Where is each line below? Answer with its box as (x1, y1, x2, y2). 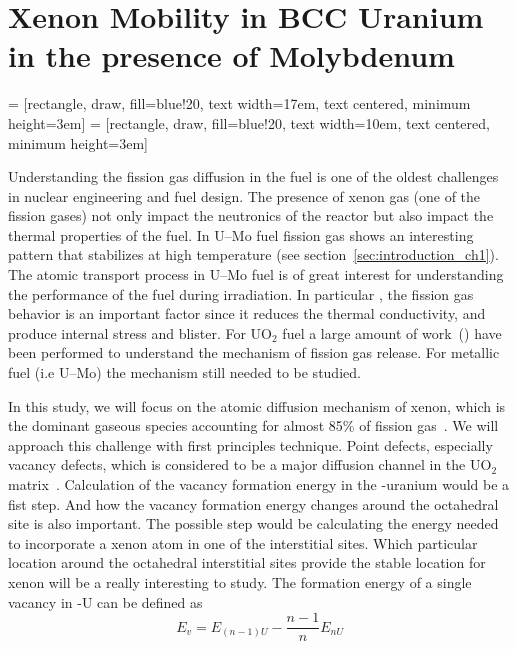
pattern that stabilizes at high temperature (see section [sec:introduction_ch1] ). (8, 244, 499, 265)
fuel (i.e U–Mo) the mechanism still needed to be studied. (8, 362, 361, 383)
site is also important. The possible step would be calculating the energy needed (8, 513, 499, 534)
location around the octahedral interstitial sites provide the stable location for (8, 552, 486, 573)
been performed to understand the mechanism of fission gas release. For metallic (8, 342, 500, 363)
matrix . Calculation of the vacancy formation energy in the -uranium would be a (8, 474, 510, 494)
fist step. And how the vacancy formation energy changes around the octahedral (8, 493, 499, 514)
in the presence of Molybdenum (8, 35, 455, 76)
